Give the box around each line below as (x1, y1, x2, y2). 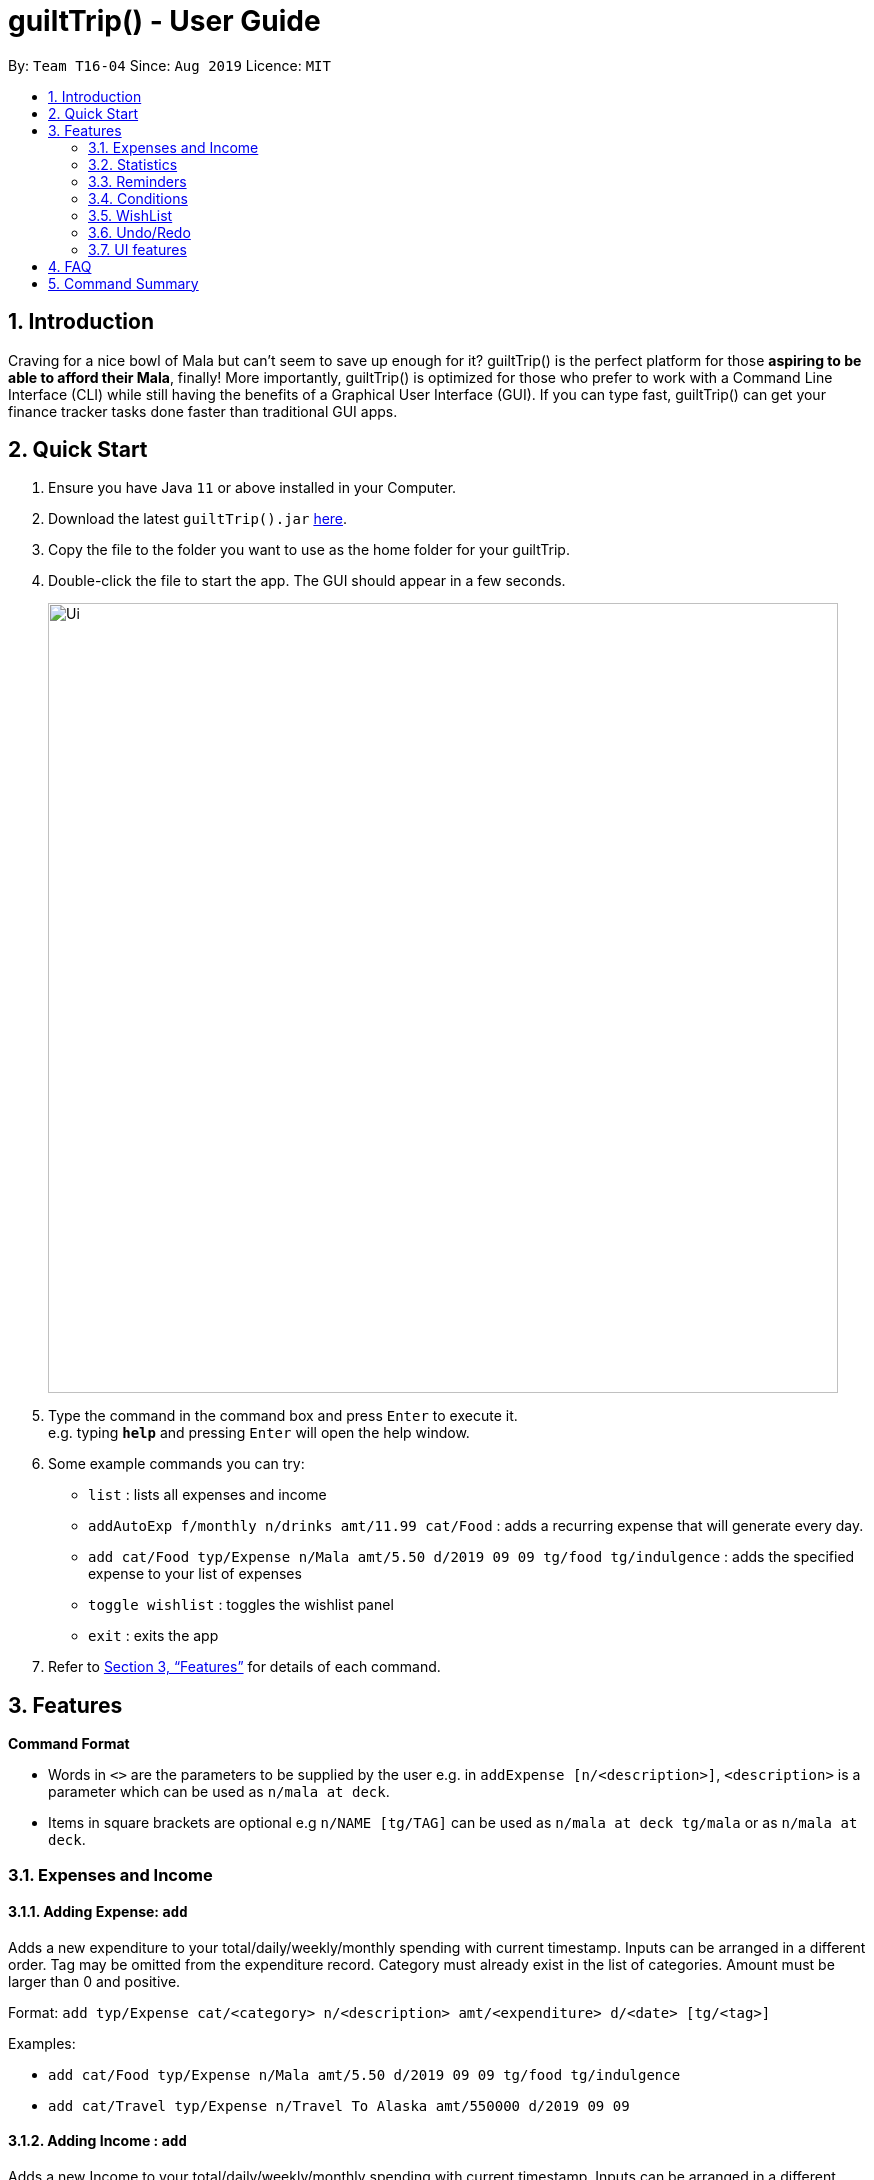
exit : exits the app (88, 1627, 219, 1645)
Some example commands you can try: (48, 1455, 305, 1473)
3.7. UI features (88, 240, 187, 258)
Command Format (8, 1735, 130, 1753)
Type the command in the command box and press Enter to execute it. (48, 1407, 518, 1425)
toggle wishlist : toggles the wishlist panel (88, 1596, 394, 1614)
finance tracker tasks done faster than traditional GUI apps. (8, 402, 398, 420)
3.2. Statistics (88, 155, 178, 173)
